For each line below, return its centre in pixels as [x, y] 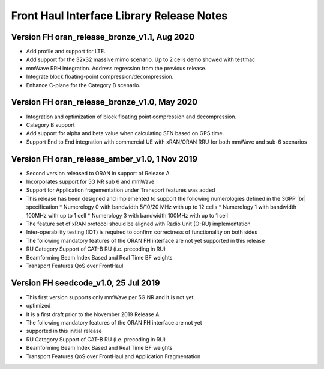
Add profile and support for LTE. [66, 52]
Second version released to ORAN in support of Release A [98, 173]
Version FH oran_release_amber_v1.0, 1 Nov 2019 [104, 159]
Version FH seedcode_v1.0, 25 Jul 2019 [85, 283]
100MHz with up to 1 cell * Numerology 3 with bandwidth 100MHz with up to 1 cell [127, 215]
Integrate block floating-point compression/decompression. [100, 77]
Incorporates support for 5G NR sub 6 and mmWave [90, 181]
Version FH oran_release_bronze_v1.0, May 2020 [104, 102]
